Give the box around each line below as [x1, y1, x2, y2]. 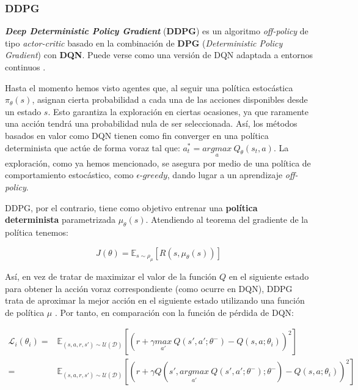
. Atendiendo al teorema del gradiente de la [145, 213, 309, 226]
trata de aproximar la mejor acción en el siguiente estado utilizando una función [5, 294, 305, 307]
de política [5, 306, 45, 318]
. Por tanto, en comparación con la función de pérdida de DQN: [54, 306, 294, 318]
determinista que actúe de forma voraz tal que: [5, 141, 180, 154]
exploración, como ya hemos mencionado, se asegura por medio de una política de [5, 156, 311, 169]
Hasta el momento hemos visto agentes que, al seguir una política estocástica [5, 81, 293, 94]
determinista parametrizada [5, 213, 115, 226]
